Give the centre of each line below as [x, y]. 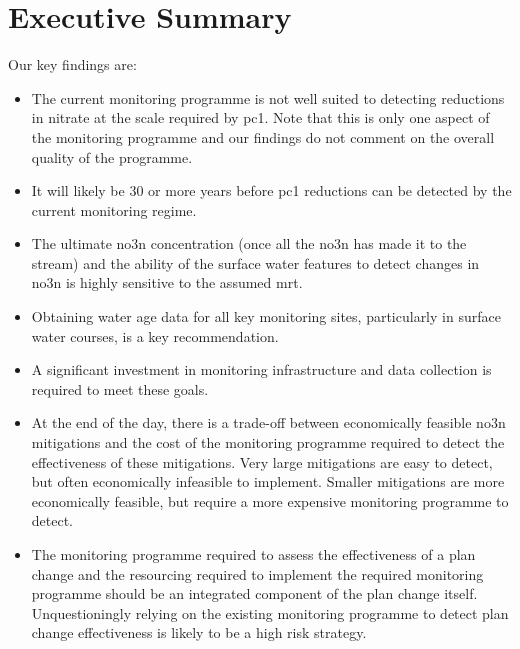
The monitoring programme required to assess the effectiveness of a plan [253, 554]
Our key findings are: [72, 64]
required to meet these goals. [120, 388]
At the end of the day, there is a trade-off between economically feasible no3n [268, 422]
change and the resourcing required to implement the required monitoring [257, 573]
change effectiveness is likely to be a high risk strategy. [199, 632]
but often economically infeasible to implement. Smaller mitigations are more [268, 481]
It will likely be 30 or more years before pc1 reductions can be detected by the [271, 190]
